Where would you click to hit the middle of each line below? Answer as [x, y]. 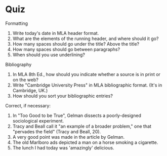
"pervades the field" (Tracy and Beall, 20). [57, 131]
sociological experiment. [38, 121]
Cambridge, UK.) [30, 90]
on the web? [26, 80]
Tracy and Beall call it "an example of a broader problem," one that [82, 126]
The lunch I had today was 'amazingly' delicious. [63, 147]
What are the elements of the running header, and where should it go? [86, 38]
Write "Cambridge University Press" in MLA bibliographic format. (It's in [87, 85]
